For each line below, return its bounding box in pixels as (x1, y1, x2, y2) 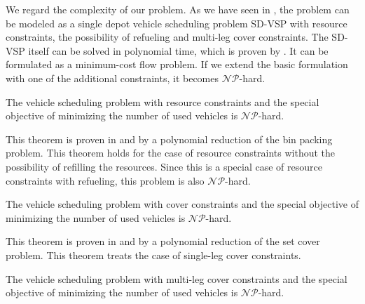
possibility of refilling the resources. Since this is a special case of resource (6, 159, 322, 173)
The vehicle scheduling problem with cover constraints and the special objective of (6, 197, 359, 211)
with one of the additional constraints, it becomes (6, 70, 219, 85)
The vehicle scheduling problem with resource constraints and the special (6, 94, 319, 109)
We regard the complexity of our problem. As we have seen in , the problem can (6, 2, 350, 16)
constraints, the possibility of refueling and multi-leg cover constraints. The (6, 29, 329, 44)
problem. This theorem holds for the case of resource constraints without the (6, 145, 336, 160)
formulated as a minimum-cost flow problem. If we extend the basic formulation (6, 57, 348, 72)
